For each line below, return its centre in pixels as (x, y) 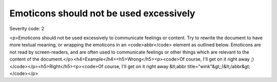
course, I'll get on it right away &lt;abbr (145, 66)
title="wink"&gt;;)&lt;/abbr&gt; (219, 66)
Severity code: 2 (27, 29)
